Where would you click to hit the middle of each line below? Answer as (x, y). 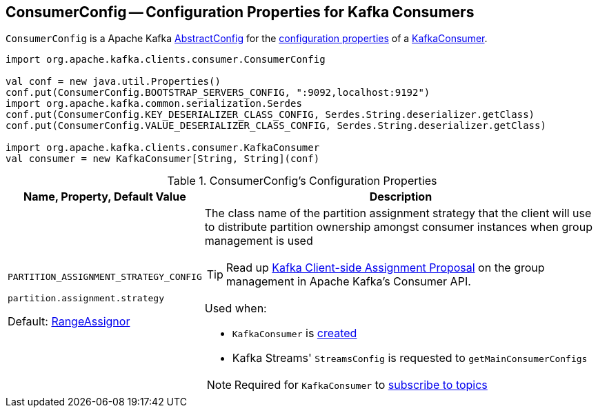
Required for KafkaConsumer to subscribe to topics (361, 385)
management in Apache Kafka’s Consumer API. (348, 282)
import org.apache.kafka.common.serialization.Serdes (154, 104)
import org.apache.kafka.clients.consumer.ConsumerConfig (166, 60)
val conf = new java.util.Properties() (113, 82)
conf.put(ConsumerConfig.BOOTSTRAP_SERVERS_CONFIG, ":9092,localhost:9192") (218, 93)
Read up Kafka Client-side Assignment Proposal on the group (385, 268)
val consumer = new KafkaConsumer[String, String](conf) (163, 159)
